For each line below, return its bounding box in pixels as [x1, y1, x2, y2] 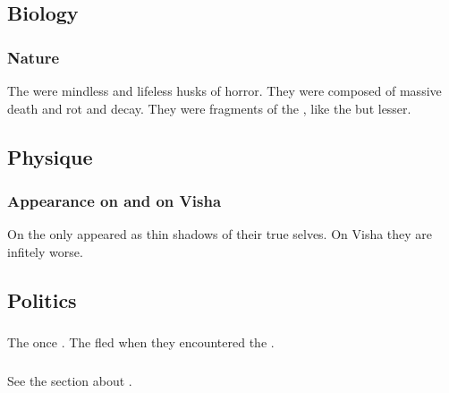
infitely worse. [7, 242, 83, 261]
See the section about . [7, 371, 132, 389]
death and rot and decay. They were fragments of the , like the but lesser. [7, 98, 411, 117]
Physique [7, 142, 93, 170]
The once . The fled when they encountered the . [7, 333, 275, 352]
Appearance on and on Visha [7, 189, 222, 211]
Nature [7, 46, 60, 68]
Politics [7, 286, 77, 313]
